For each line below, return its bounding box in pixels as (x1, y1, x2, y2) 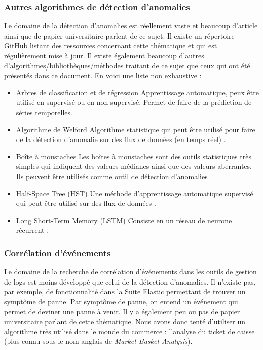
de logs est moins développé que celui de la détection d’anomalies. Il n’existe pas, (4, 276, 256, 287)
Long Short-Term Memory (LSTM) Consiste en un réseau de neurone (16, 215, 232, 225)
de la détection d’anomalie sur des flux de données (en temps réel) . (16, 134, 226, 145)
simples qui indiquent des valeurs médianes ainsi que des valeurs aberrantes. (16, 161, 252, 171)
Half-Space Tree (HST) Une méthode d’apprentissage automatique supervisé (16, 188, 253, 198)
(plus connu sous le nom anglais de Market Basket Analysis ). (4, 336, 193, 346)
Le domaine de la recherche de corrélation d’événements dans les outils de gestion (4, 266, 257, 277)
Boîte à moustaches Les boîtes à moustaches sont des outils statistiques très (16, 151, 251, 161)
